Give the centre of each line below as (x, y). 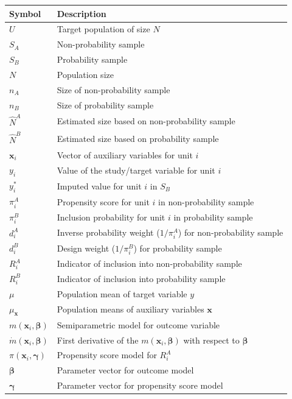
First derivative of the (98, 340)
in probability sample (213, 217)
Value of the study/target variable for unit (136, 170)
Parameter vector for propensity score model (140, 385)
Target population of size (103, 29)
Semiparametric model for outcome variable (138, 324)
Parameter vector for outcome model (125, 370)
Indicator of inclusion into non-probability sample (149, 263)
